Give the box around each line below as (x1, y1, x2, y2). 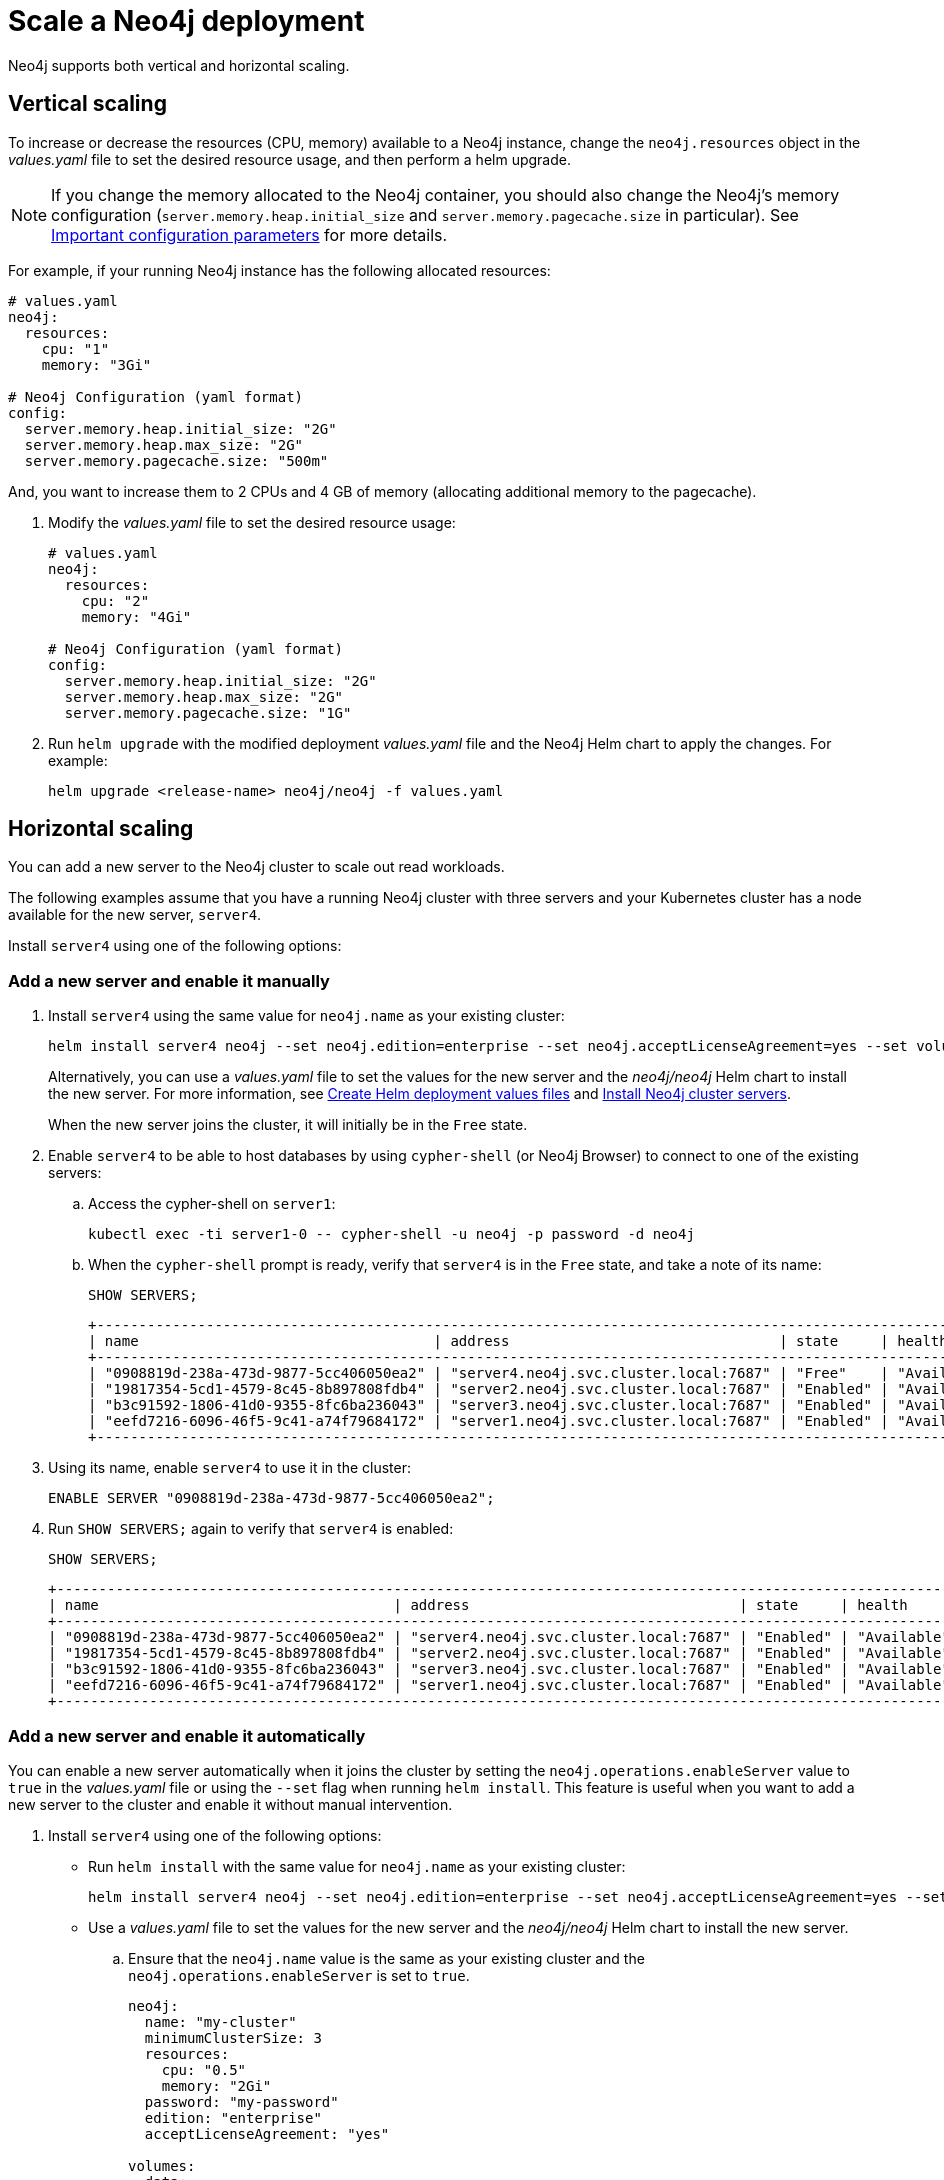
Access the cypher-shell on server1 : (88, 1195, 336, 1213)
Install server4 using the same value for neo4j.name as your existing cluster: (48, 1007, 565, 1025)
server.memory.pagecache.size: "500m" (24, 452, 329, 469)
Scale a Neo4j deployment (8, 4, 365, 38)
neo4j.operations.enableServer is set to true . (128, 1966, 470, 1984)
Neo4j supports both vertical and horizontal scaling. (8, 56, 350, 74)
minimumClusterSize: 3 (144, 2029, 322, 2046)
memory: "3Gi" (41, 356, 152, 373)
